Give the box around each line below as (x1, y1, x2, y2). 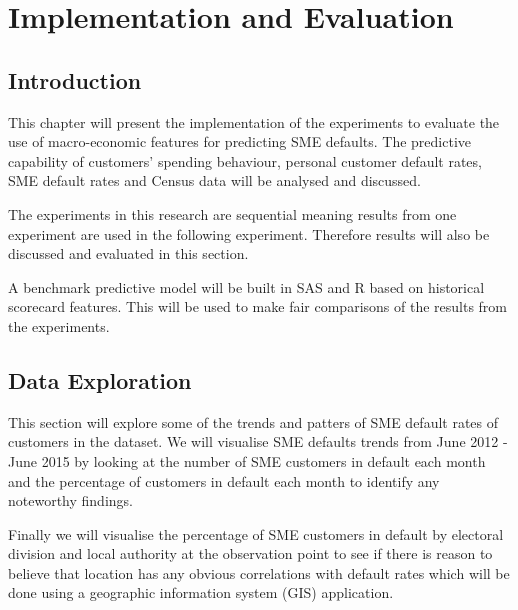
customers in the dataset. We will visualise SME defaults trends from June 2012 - (8, 431, 508, 452)
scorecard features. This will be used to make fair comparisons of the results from (8, 296, 508, 317)
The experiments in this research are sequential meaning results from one (8, 203, 457, 224)
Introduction (8, 64, 142, 95)
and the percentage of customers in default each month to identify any (8, 470, 440, 491)
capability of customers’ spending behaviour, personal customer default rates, (8, 150, 482, 171)
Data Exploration (8, 364, 192, 395)
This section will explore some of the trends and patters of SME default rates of (8, 411, 499, 432)
